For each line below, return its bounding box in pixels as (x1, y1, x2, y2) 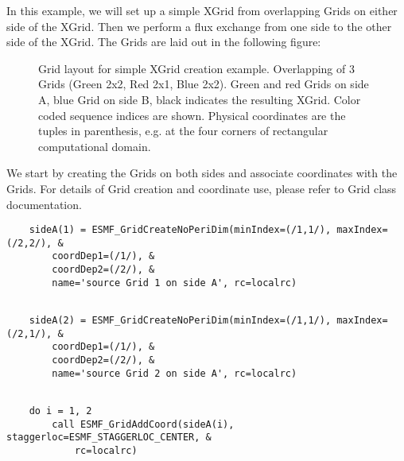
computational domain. (38, 138, 151, 154)
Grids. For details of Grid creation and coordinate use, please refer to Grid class (6, 180, 397, 196)
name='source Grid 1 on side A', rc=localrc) (52, 277, 297, 289)
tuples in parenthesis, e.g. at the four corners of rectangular (38, 122, 328, 139)
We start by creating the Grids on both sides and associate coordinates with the (6, 165, 398, 181)
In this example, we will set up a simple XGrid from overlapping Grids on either (6, 2, 398, 18)
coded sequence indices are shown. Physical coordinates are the (38, 107, 346, 123)
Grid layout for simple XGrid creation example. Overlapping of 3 (38, 60, 355, 76)
